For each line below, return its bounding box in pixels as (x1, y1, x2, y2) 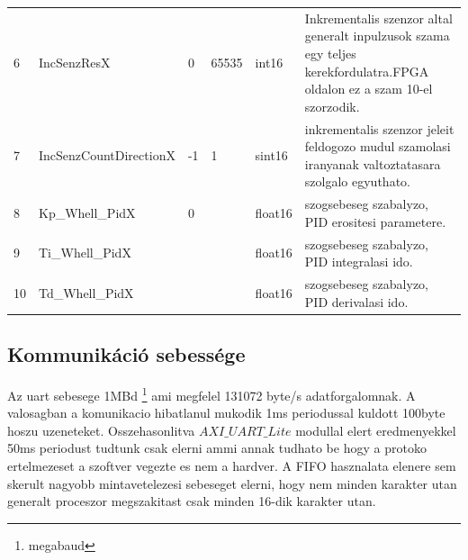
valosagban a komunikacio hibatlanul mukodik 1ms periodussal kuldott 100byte (7, 403, 445, 422)
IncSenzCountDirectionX (39, 145, 175, 164)
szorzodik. (304, 96, 360, 115)
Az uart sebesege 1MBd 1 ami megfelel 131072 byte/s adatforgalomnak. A (7, 383, 416, 404)
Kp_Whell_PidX (39, 203, 136, 221)
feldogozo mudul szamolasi (304, 137, 451, 156)
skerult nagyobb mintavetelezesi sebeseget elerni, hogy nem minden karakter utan (7, 474, 457, 492)
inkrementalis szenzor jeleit (304, 119, 454, 138)
